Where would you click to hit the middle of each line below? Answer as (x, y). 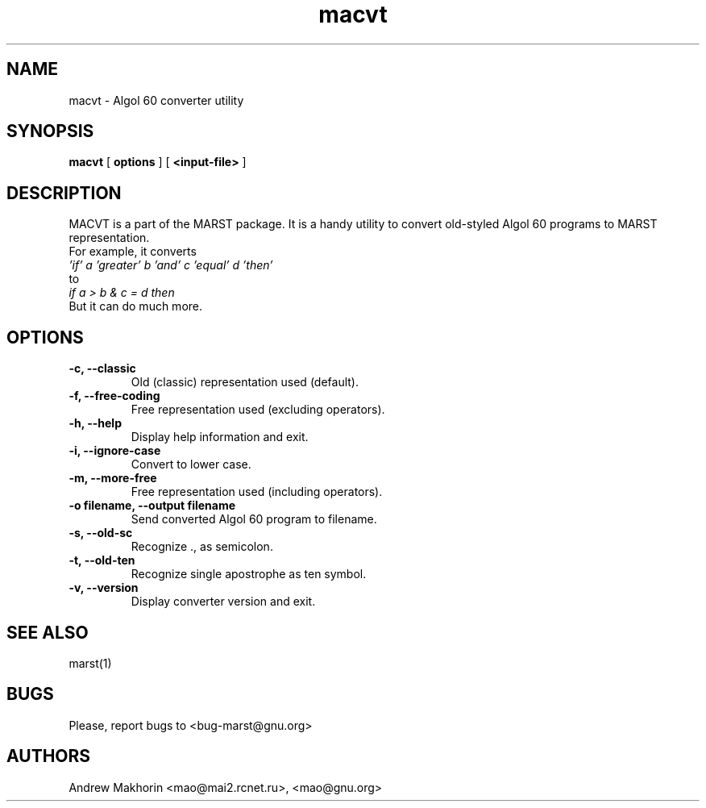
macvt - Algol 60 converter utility (156, 100)
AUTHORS (49, 756)
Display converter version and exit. (223, 602)
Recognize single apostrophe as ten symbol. (249, 574)
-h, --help (95, 423)
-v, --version (104, 588)
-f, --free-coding (114, 396)
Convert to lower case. (191, 464)
